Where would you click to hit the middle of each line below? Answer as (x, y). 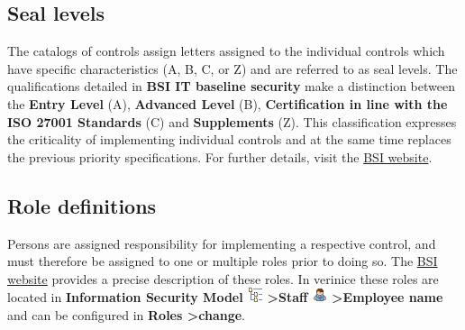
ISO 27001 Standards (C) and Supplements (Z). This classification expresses (232, 121)
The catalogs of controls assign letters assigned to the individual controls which (226, 51)
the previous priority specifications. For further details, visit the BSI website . (220, 156)
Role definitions (82, 205)
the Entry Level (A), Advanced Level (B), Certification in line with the (228, 103)
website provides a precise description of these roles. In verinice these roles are (223, 278)
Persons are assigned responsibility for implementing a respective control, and (222, 243)
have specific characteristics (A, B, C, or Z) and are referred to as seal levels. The (232, 68)
